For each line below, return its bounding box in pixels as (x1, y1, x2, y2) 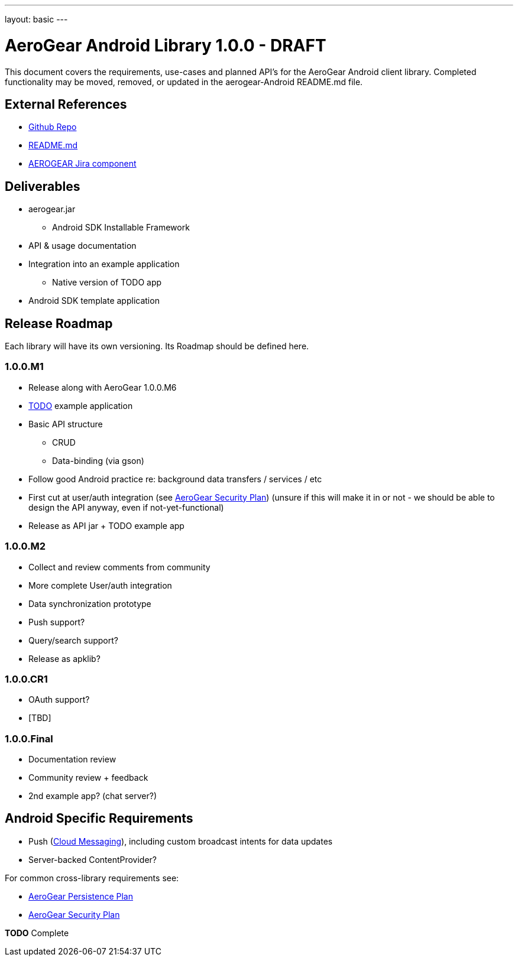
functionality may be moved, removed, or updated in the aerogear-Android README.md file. (5, 76, 363, 87)
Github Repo (28, 122, 77, 132)
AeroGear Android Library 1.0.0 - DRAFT (5, 35, 326, 56)
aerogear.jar (28, 204, 76, 215)
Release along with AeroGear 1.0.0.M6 (28, 382, 177, 392)
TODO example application (28, 400, 133, 411)
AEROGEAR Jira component (28, 158, 137, 169)
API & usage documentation (28, 241, 137, 251)
